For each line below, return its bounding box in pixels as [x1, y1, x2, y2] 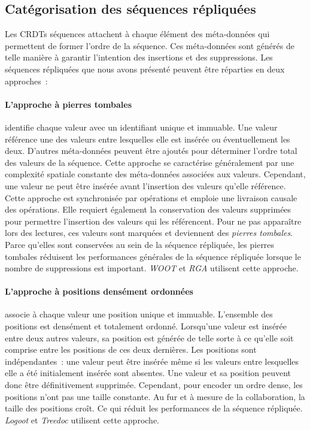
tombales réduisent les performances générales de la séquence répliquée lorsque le [5, 250, 301, 262]
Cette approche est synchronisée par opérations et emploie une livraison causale [5, 191, 297, 204]
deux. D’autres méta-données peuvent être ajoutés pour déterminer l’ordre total [5, 144, 297, 157]
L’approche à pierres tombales [5, 98, 132, 110]
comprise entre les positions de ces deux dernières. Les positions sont [5, 343, 257, 356]
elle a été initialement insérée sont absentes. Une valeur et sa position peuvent [5, 367, 291, 379]
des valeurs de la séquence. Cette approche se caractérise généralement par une [5, 156, 294, 168]
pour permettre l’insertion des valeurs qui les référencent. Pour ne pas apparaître [5, 214, 302, 227]
